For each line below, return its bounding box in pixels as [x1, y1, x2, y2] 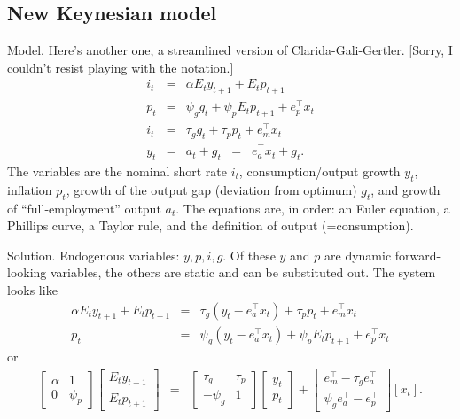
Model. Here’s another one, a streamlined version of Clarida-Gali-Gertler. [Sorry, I [7, 41, 453, 59]
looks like [7, 280, 58, 299]
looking [7, 263, 47, 282]
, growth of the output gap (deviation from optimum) [66, 180, 357, 198]
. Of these [222, 245, 276, 264]
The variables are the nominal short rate [7, 161, 228, 180]
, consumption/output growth [238, 161, 401, 180]
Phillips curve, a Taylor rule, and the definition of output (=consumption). [7, 216, 414, 235]
